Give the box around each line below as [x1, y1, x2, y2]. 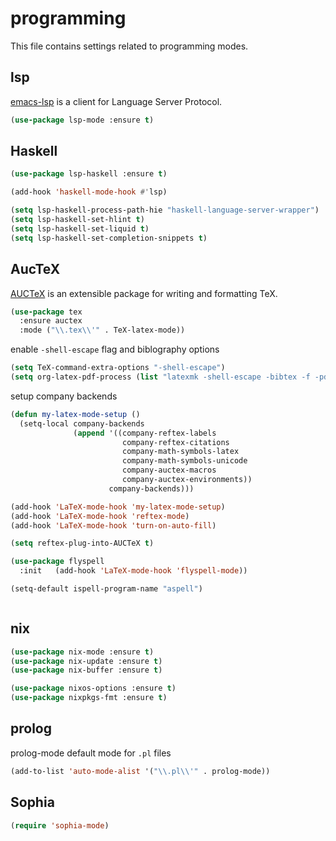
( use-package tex [10, 307, 83, 317]
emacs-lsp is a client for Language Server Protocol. [10, 95, 223, 107]
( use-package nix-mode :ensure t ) [10, 647, 155, 657]
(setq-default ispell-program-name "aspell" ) [10, 584, 203, 594]
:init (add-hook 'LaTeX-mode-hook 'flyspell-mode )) [19, 566, 248, 576]
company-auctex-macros [121, 465, 217, 476]
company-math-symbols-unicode [121, 456, 248, 466]
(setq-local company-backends [19, 418, 145, 429]
